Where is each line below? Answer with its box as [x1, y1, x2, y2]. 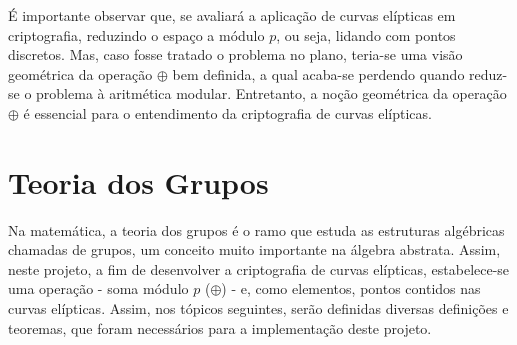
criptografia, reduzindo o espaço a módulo [8, 24, 265, 45]
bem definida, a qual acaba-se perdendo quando [172, 63, 465, 84]
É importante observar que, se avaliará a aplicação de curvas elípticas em [8, 5, 456, 25]
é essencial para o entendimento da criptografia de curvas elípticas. [23, 102, 432, 123]
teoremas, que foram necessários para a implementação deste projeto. [8, 317, 432, 338]
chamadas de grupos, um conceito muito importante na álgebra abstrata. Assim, [8, 239, 501, 260]
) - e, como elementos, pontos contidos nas [221, 278, 481, 299]
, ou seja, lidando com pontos [276, 24, 456, 45]
